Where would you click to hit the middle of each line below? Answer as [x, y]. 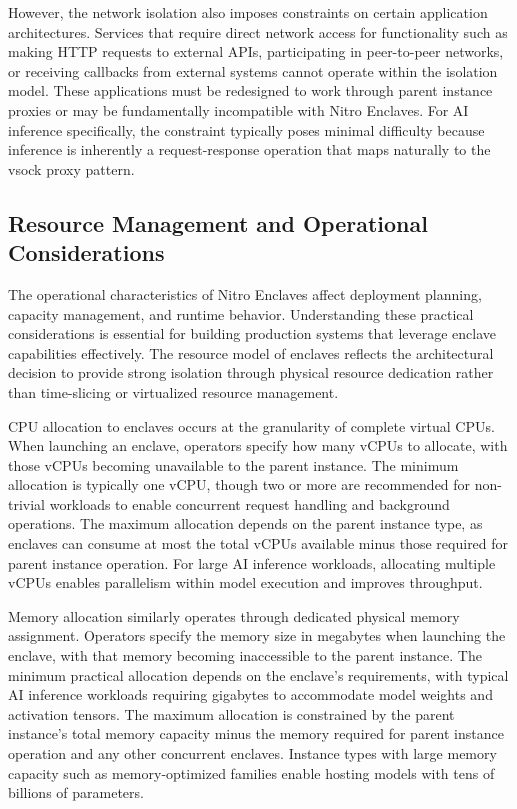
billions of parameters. [76, 792]
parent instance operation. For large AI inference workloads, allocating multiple [252, 562]
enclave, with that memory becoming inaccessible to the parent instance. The [245, 655]
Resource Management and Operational [218, 222]
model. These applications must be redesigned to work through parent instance [250, 90]
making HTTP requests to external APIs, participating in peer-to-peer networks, [256, 51]
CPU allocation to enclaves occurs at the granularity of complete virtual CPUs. [251, 425]
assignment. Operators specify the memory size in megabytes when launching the [257, 635]
